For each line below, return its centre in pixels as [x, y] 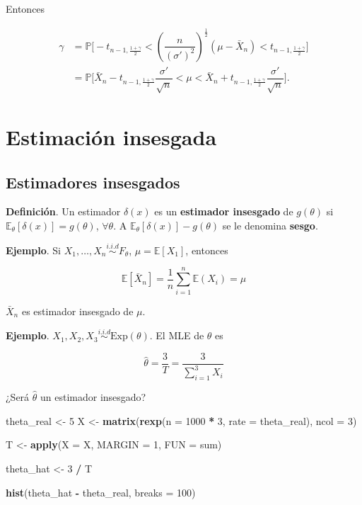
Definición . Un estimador [63, 211]
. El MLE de [177, 335]
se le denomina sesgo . [270, 226]
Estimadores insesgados [93, 182]
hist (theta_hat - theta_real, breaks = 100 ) [101, 492]
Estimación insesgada [111, 137]
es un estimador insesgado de [224, 211]
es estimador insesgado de [77, 311]
